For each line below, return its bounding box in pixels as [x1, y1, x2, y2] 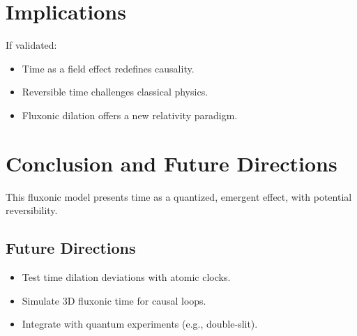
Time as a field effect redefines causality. [22, 61, 195, 75]
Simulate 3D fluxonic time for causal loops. [22, 293, 206, 307]
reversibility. [6, 203, 58, 217]
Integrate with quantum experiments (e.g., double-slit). [22, 316, 258, 331]
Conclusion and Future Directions [6, 148, 337, 177]
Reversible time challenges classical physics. [22, 84, 208, 99]
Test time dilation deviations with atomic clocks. [22, 270, 231, 284]
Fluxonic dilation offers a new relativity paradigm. [22, 107, 238, 122]
